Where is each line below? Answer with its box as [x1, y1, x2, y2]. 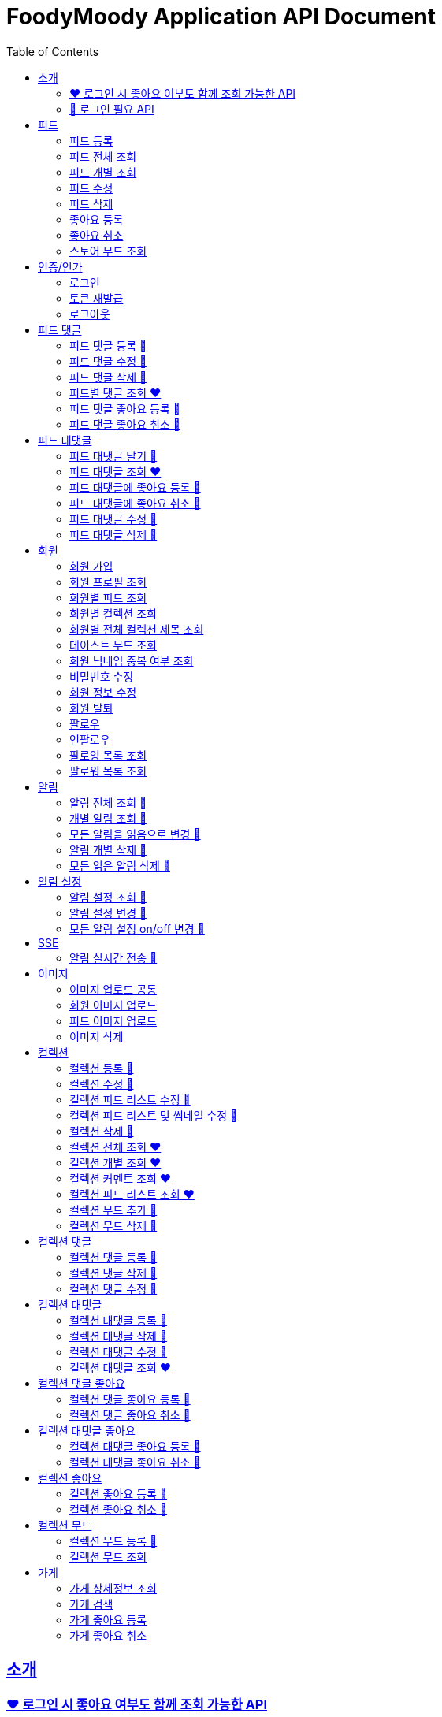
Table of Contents [6, 44, 99, 58]
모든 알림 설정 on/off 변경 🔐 [69, 921, 205, 935]
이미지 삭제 [69, 1029, 124, 1043]
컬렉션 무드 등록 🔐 [69, 1533, 158, 1548]
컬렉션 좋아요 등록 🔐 [69, 1486, 168, 1500]
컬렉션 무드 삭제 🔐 [69, 1218, 158, 1232]
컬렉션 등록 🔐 [69, 1061, 134, 1075]
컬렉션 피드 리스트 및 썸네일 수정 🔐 [69, 1108, 238, 1122]
